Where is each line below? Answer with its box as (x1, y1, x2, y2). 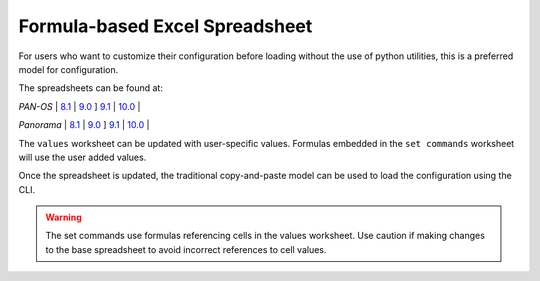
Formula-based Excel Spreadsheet (18, 15, 313, 37)
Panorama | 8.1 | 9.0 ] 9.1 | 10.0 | (18, 119, 150, 131)
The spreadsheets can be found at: (18, 82, 164, 94)
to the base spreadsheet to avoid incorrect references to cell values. (45, 243, 327, 255)
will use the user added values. (18, 151, 147, 163)
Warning (45, 211, 82, 224)
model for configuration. (18, 63, 119, 75)
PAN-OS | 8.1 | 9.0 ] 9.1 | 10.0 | (18, 100, 141, 112)
